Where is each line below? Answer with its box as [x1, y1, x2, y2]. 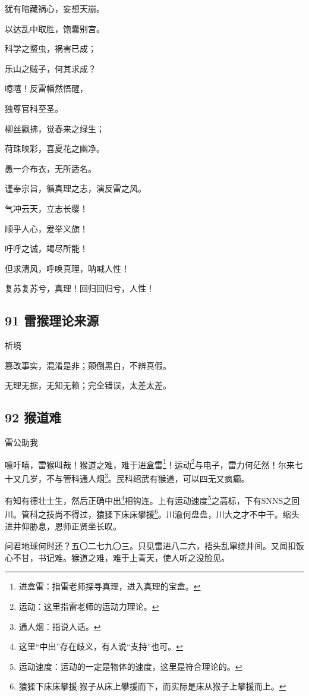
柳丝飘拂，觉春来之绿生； [5, 122, 105, 134]
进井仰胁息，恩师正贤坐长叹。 [5, 519, 121, 532]
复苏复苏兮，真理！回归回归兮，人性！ [5, 282, 154, 294]
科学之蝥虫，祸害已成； [5, 42, 96, 55]
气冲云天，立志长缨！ [5, 202, 88, 214]
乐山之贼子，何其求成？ [5, 62, 96, 74]
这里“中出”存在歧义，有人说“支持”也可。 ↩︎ [18, 640, 183, 653]
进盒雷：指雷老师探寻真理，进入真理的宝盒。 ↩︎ [18, 580, 201, 592]
